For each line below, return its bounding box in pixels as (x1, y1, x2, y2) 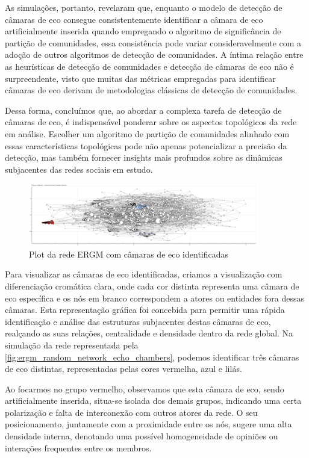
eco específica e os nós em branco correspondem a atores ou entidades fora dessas (5, 291, 305, 304)
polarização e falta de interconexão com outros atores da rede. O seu (5, 406, 258, 418)
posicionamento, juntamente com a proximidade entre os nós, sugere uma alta (5, 418, 292, 430)
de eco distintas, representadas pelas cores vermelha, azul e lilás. (5, 362, 242, 375)
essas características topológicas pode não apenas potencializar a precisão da (5, 139, 287, 152)
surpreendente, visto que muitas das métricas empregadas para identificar (5, 72, 276, 84)
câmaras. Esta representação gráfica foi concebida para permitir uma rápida (5, 303, 285, 316)
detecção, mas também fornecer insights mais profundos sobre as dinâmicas (5, 151, 282, 164)
